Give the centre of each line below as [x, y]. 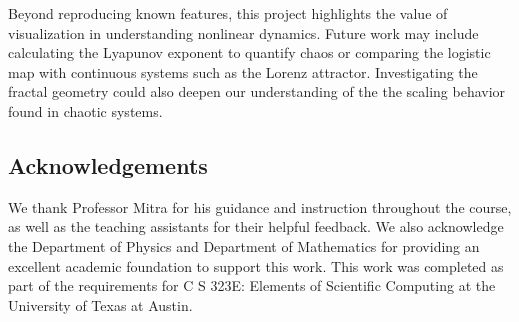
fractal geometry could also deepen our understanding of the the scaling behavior [257, 91]
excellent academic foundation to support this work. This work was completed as [256, 265]
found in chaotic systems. [85, 110]
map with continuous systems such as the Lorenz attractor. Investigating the [243, 71]
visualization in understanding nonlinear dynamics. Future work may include [243, 32]
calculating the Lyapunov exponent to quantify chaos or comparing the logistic [249, 52]
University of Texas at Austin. [100, 304]
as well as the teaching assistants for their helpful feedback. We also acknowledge [256, 226]
